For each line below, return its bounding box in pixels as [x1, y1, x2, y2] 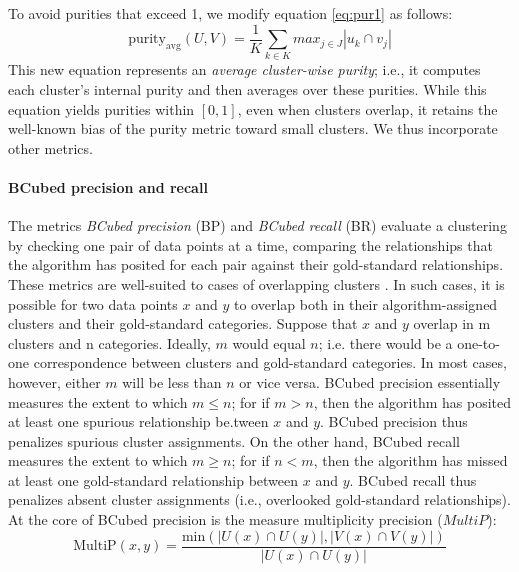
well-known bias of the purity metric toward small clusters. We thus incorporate [8, 118, 498, 139]
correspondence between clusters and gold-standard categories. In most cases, [33, 352, 507, 373]
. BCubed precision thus [320, 411, 468, 432]
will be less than [122, 371, 222, 392]
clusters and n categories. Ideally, [8, 332, 211, 353]
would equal [232, 332, 306, 353]
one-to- [457, 332, 500, 353]
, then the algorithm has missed [313, 450, 508, 471]
